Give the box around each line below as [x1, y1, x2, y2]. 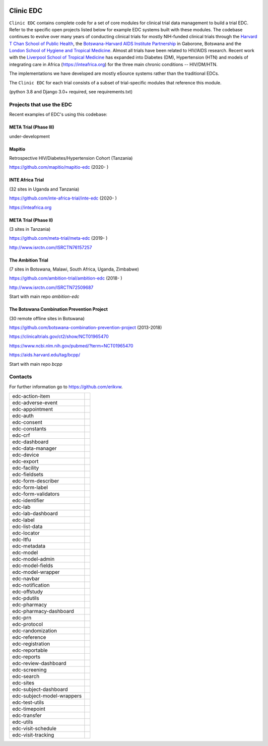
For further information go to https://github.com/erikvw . [9, 384, 123, 390]
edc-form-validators [12, 490, 60, 497]
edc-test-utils [12, 699, 44, 706]
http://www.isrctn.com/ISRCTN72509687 [9, 284, 94, 290]
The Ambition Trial [9, 257, 49, 263]
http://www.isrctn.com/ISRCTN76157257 [9, 244, 92, 250]
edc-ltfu [12, 536, 31, 543]
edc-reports [12, 653, 41, 660]
